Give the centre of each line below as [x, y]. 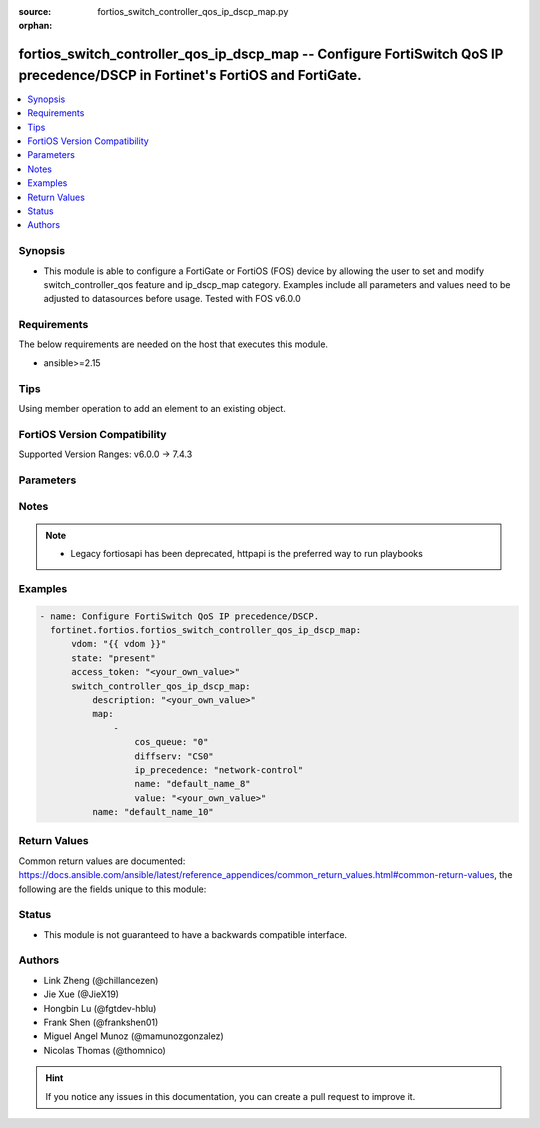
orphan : [35, 26]
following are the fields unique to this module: [112, 889]
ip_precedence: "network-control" [219, 769]
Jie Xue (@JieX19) [81, 994]
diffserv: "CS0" [174, 756]
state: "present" [114, 658]
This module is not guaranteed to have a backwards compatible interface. [195, 934]
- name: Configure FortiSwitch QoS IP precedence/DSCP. [179, 616]
